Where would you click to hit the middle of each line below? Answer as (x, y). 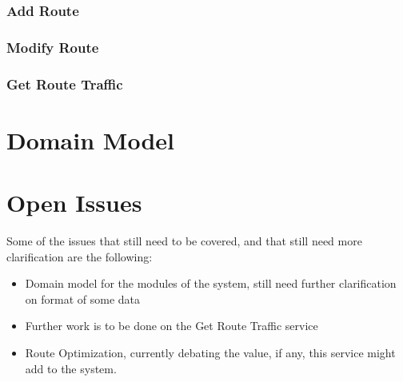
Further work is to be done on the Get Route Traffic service (172, 326)
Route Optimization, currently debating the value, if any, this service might (210, 352)
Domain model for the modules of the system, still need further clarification (211, 283)
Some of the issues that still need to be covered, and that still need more (184, 241)
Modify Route (53, 47)
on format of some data (83, 298)
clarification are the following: (80, 256)
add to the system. (71, 368)
